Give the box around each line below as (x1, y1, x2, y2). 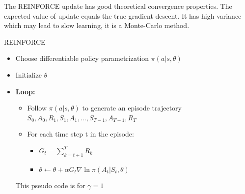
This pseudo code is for (15, 180, 85, 191)
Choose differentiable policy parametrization (15, 53, 149, 63)
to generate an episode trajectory (82, 103, 182, 113)
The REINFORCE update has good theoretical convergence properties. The (4, 1, 232, 11)
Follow (27, 103, 47, 113)
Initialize (15, 69, 42, 80)
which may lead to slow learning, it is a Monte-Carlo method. (4, 20, 190, 30)
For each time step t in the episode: (27, 129, 134, 139)
